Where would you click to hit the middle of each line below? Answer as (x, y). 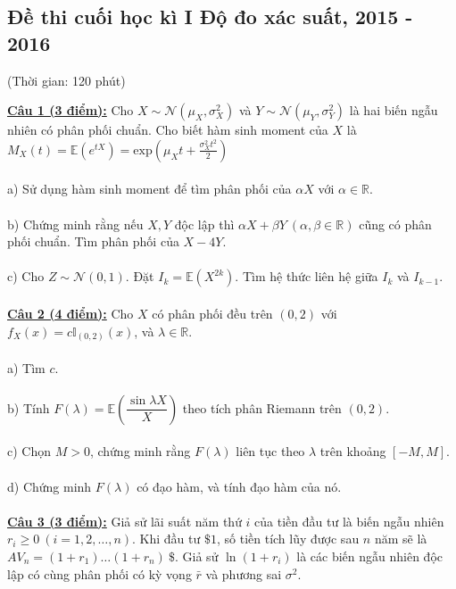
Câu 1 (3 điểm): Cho (70, 110)
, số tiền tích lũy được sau (288, 539)
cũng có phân (395, 224)
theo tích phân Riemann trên (262, 407)
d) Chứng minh (50, 486)
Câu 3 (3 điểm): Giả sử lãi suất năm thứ (124, 521)
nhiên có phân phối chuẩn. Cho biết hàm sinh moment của (168, 130)
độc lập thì (204, 224)
